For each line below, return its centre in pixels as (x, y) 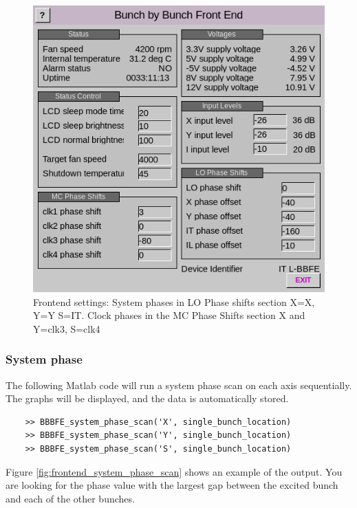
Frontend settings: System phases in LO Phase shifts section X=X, (174, 301)
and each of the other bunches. (70, 498)
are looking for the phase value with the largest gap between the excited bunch (172, 485)
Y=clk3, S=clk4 (67, 328)
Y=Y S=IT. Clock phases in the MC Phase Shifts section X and (169, 315)
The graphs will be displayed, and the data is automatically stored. (147, 398)
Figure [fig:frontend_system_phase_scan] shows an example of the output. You (174, 471)
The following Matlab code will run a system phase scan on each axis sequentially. (179, 385)
